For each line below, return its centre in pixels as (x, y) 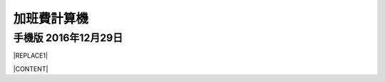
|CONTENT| (31, 68)
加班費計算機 (51, 19)
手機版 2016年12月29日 (68, 38)
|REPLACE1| (31, 56)
